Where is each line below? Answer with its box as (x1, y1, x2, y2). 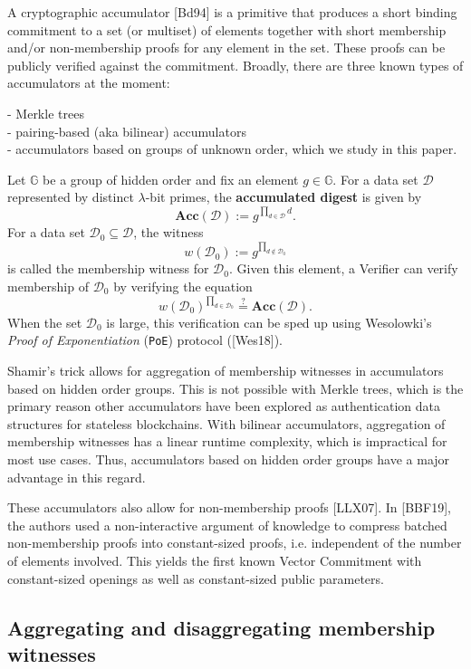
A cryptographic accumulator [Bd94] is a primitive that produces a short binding (7, 3, 457, 21)
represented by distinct (7, 187, 134, 206)
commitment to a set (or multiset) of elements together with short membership (7, 20, 447, 39)
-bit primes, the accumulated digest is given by (145, 187, 422, 206)
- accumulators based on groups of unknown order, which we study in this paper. (7, 139, 457, 158)
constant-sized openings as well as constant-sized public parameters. (7, 569, 384, 588)
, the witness (133, 223, 204, 242)
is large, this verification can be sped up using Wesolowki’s (106, 312, 432, 331)
